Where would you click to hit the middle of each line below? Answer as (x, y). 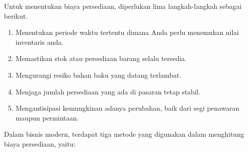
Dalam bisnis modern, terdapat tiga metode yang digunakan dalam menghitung (124, 134)
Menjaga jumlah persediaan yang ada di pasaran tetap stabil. (108, 91)
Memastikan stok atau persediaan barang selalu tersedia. (101, 58)
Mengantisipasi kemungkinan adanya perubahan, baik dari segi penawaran (127, 108)
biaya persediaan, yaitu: (40, 143)
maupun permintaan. (47, 117)
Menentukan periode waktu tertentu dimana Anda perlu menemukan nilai (127, 32)
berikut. (16, 15)
